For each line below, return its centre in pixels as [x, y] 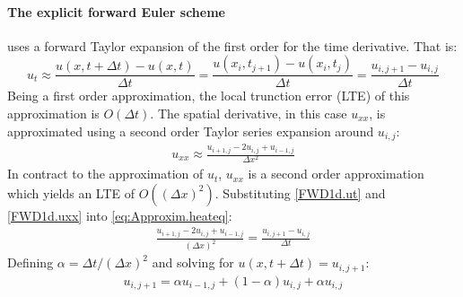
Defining [31, 262]
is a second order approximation [336, 174]
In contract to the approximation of [105, 174]
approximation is [53, 114]
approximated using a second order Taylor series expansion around [191, 131]
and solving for [193, 262]
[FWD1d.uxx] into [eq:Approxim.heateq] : [120, 215]
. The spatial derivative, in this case [249, 114]
